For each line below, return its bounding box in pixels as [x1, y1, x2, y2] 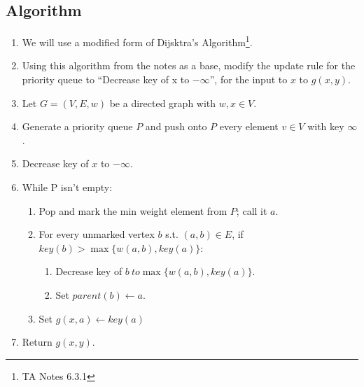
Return [22, 335, 52, 349]
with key [307, 119, 344, 134]
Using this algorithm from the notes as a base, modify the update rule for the [22, 58, 356, 73]
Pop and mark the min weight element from [38, 203, 227, 218]
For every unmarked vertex [38, 227, 155, 241]
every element [219, 119, 279, 134]
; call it [236, 203, 267, 218]
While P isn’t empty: [22, 180, 113, 195]
